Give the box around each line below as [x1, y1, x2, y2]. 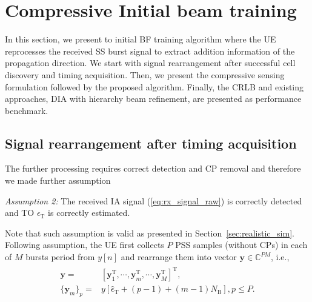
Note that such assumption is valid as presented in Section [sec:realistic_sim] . [5, 226, 294, 239]
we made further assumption [5, 174, 111, 187]
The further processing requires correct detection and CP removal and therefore [5, 162, 301, 175]
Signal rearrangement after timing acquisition [5, 133, 297, 152]
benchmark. [5, 104, 48, 116]
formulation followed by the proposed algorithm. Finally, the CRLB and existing [5, 80, 304, 93]
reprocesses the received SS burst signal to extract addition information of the [5, 44, 295, 57]
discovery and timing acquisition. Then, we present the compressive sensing [5, 68, 285, 81]
